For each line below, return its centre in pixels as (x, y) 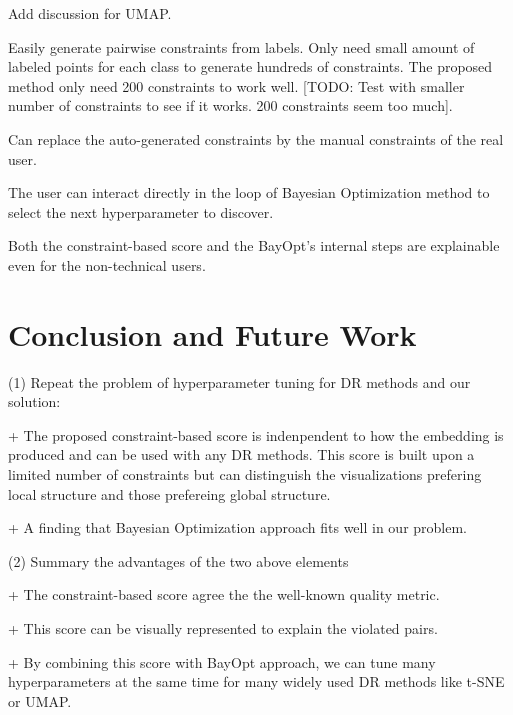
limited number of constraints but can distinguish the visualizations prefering (245, 474)
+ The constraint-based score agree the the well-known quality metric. (224, 594)
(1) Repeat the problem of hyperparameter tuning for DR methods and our (239, 381)
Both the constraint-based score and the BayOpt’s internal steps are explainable (254, 245)
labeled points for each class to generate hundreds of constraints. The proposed (250, 66)
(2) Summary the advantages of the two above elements (178, 560)
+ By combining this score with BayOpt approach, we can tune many (222, 661)
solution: (34, 401)
